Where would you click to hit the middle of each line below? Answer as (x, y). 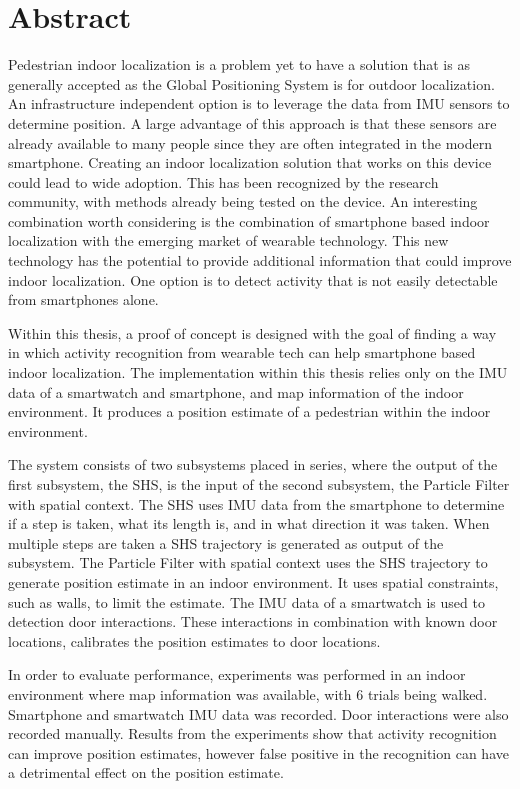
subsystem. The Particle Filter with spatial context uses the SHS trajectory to (248, 562)
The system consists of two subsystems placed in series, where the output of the (253, 464)
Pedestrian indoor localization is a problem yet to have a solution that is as (239, 64)
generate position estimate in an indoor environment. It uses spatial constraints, (253, 581)
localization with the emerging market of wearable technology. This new (228, 240)
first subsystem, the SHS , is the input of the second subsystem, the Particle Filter (259, 484)
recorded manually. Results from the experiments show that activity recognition (252, 733)
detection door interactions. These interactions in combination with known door (253, 621)
